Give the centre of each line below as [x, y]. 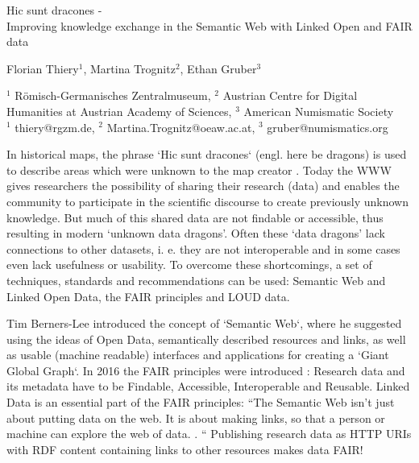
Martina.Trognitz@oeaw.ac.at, [181, 127]
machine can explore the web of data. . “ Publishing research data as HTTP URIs [209, 434]
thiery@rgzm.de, [55, 127]
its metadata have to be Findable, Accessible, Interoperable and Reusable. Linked [208, 386]
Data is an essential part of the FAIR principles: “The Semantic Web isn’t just [201, 402]
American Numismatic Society [319, 111]
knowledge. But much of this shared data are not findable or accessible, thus [195, 217]
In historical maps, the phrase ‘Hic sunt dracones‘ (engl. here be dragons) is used [207, 154]
